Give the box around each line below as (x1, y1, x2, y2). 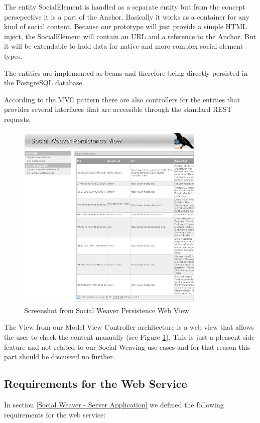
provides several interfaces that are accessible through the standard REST (4, 104, 232, 114)
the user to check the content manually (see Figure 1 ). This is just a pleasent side (4, 331, 255, 342)
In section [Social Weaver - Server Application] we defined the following (4, 399, 224, 409)
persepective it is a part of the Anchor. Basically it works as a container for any (4, 11, 249, 22)
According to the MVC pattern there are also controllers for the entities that (4, 94, 240, 104)
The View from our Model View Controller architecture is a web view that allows (4, 322, 254, 332)
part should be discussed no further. (4, 351, 115, 362)
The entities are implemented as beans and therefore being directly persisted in (4, 67, 248, 78)
